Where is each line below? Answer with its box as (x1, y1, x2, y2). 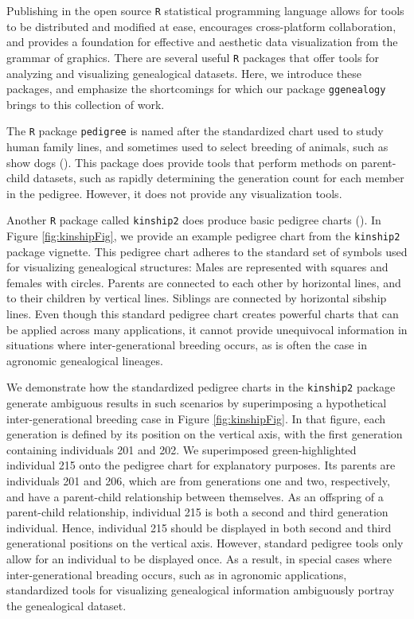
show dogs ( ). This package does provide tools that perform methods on (6, 154, 357, 170)
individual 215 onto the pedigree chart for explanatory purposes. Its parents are (6, 457, 396, 473)
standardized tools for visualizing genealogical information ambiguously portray (6, 582, 395, 598)
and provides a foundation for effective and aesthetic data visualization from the (6, 33, 398, 50)
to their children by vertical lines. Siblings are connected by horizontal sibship (6, 290, 387, 306)
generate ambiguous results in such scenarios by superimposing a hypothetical (6, 395, 387, 411)
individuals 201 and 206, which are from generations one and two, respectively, (6, 473, 390, 489)
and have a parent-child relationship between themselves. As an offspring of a (6, 488, 384, 504)
